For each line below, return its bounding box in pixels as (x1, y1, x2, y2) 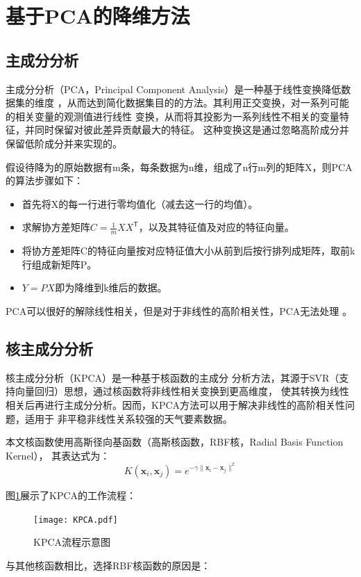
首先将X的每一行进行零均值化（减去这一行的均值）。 (22, 196, 258, 211)
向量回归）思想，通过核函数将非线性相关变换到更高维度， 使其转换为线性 (15, 384, 349, 398)
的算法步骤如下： (6, 173, 83, 188)
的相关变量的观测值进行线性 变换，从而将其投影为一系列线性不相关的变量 (6, 108, 339, 123)
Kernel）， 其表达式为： (6, 448, 110, 462)
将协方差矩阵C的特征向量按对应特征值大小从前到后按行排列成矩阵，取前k (22, 243, 355, 258)
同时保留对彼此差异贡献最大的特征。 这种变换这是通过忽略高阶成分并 (34, 122, 349, 137)
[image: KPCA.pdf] (33, 514, 118, 525)
